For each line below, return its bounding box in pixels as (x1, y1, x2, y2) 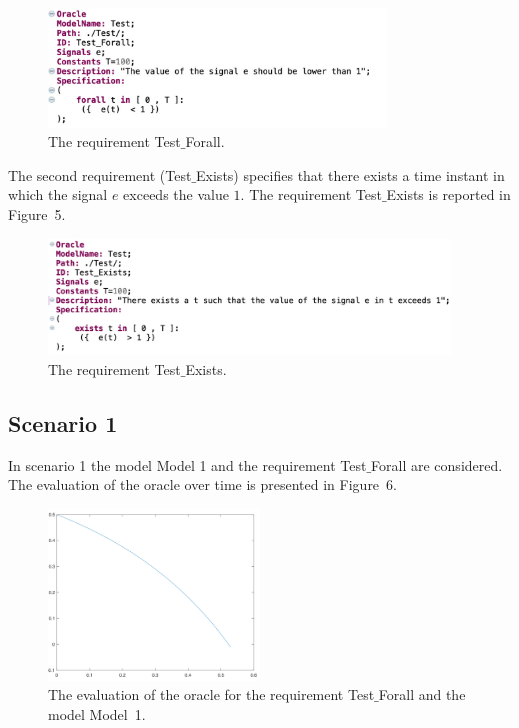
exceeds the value (123, 184, 229, 205)
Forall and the (378, 684, 466, 705)
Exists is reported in (386, 184, 511, 205)
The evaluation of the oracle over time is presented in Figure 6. (8, 474, 397, 495)
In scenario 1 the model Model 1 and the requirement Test (8, 454, 367, 475)
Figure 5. (8, 203, 66, 224)
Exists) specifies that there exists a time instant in (196, 164, 505, 185)
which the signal (8, 184, 108, 205)
